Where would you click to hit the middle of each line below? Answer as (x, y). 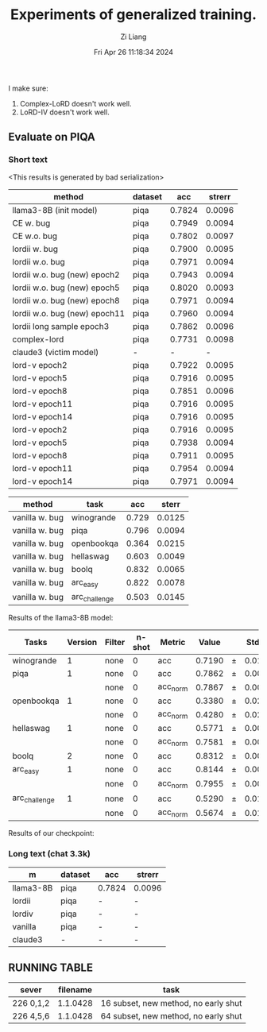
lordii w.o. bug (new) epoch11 (69, 313)
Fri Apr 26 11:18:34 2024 (133, 52)
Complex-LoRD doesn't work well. (76, 103)
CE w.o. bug (35, 236)
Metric (173, 642)
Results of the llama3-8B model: (61, 618)
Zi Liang (133, 37)
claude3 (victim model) (56, 352)
